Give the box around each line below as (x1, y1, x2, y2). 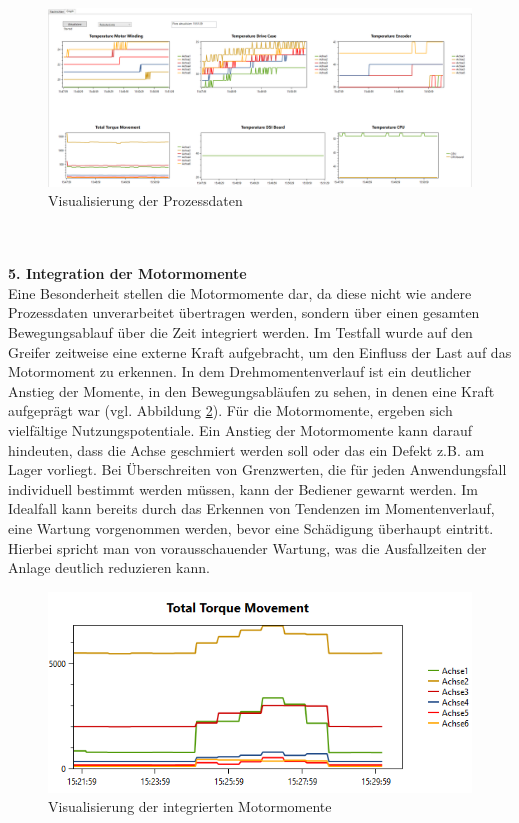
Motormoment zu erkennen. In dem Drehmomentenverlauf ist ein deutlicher (8, 361, 472, 382)
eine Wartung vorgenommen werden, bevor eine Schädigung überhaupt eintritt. (8, 517, 494, 538)
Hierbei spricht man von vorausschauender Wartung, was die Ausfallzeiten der (8, 537, 487, 558)
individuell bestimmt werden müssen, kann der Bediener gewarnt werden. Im (8, 478, 478, 499)
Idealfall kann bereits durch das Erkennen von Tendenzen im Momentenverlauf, (8, 498, 495, 519)
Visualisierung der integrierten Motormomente (48, 796, 332, 817)
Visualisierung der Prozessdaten (48, 190, 243, 211)
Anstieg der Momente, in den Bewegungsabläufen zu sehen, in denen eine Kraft (8, 380, 495, 401)
